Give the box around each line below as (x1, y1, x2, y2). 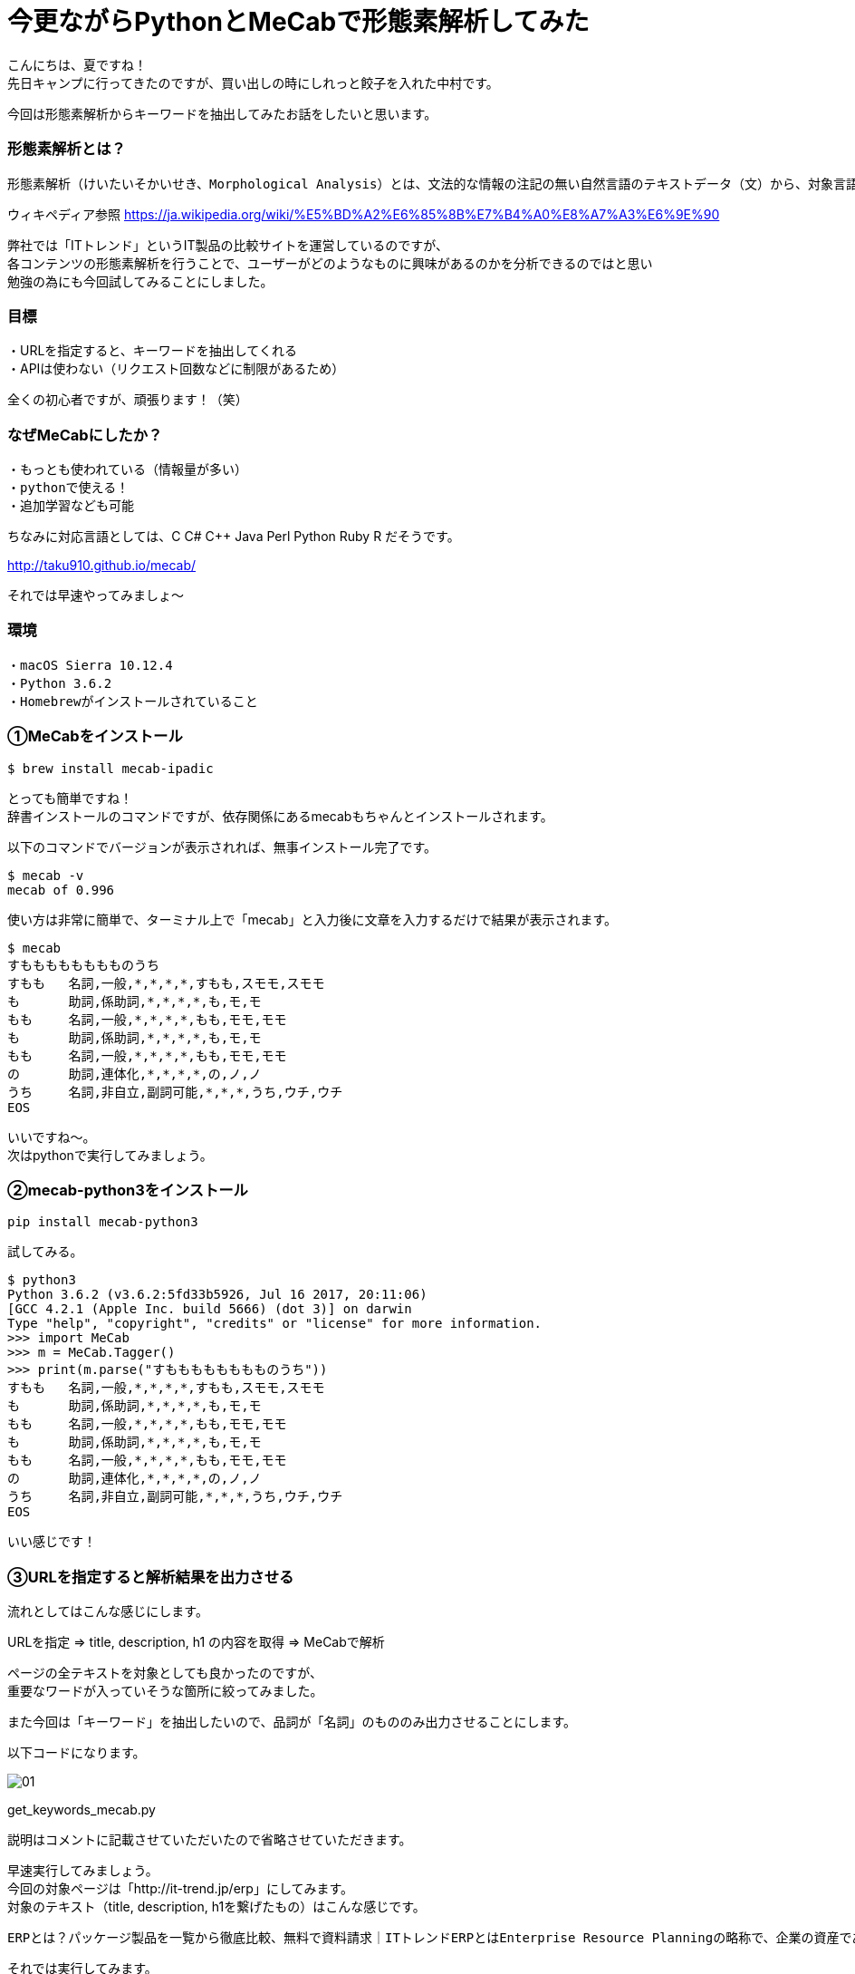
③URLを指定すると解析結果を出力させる (7, 1567, 294, 1586)
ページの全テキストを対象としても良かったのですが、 (7, 1665, 322, 1680)
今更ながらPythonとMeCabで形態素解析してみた (7, 6, 590, 37)
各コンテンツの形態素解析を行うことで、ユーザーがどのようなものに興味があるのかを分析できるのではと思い (7, 255, 653, 271)
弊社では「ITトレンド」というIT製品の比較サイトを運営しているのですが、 (7, 237, 448, 253)
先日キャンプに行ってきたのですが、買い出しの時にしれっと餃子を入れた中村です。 (7, 74, 499, 91)
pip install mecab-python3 (7, 1214, 198, 1230)
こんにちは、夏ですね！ (7, 56, 147, 73)
